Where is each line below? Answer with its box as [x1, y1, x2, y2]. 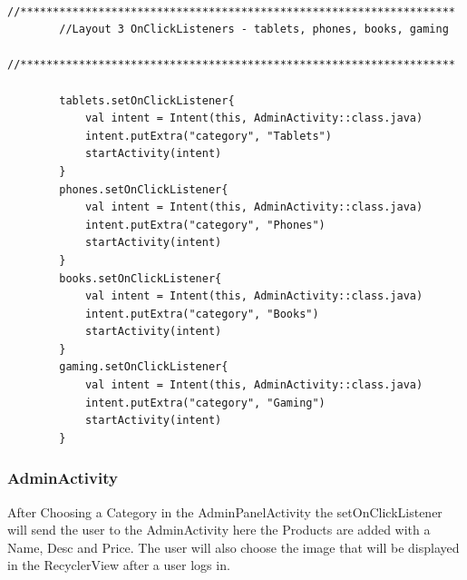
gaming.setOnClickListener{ [59, 360, 229, 374]
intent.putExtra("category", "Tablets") [84, 129, 332, 143]
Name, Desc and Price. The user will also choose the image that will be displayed [7, 537, 460, 556]
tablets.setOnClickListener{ [59, 93, 235, 107]
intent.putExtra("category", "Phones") [84, 218, 326, 231]
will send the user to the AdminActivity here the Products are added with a [7, 520, 431, 539]
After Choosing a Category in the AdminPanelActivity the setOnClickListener [7, 502, 443, 521]
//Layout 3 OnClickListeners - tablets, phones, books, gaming [59, 23, 449, 36]
